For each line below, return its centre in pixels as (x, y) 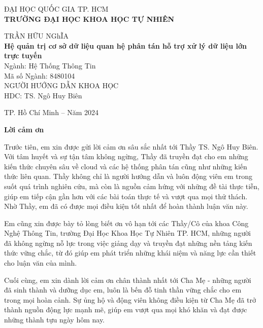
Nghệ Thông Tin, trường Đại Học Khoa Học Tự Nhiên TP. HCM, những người (127, 233)
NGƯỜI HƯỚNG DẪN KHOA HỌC (61, 85)
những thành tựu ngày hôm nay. (55, 320)
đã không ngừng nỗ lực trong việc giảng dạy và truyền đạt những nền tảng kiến (128, 243)
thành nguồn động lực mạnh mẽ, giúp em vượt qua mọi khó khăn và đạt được (126, 309)
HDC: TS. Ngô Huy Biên (43, 95)
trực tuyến (23, 56)
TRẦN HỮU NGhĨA (37, 36)
